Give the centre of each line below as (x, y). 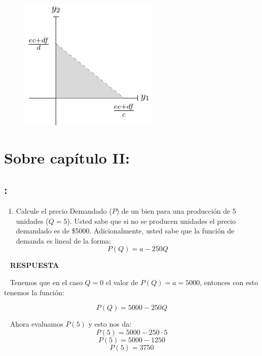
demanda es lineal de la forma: (63, 240)
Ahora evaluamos (36, 324)
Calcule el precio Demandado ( (64, 211)
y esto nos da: (110, 324)
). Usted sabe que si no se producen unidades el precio (151, 221)
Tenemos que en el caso (46, 282)
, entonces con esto (229, 282)
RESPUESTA (34, 265)
